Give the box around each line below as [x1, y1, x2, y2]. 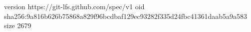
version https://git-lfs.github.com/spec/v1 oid [4, 1, 145, 11]
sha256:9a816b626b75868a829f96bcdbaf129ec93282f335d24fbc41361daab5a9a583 [4, 11, 248, 21]
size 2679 [4, 20, 31, 31]
